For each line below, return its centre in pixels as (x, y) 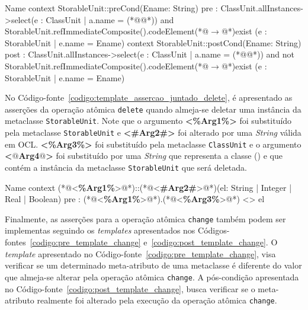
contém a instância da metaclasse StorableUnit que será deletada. (126, 167)
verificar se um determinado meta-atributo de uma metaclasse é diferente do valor (153, 265)
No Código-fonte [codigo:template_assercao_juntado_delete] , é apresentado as (149, 98)
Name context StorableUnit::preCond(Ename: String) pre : (111, 8)
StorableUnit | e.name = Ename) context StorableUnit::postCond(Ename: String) (153, 42)
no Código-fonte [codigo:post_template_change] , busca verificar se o (130, 288)
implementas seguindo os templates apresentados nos (100, 230)
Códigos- (214, 230)
